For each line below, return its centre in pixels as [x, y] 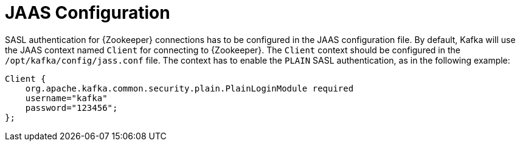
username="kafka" [66, 98]
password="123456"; [71, 108]
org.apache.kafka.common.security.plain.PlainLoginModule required [189, 88]
